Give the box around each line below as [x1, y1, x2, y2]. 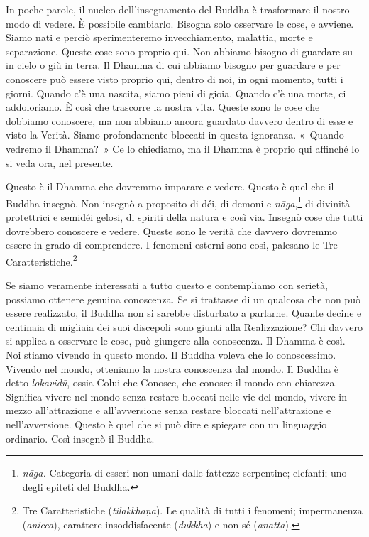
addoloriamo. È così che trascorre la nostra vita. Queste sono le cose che [6, 99, 320, 114]
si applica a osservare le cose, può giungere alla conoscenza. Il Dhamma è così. [6, 333, 346, 348]
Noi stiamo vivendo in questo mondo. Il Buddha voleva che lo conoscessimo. [6, 347, 336, 362]
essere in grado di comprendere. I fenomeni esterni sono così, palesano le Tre [6, 237, 338, 252]
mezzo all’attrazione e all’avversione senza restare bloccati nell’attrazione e [6, 403, 331, 418]
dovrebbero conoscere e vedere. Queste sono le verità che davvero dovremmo [6, 223, 338, 238]
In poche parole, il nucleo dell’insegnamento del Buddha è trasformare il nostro [6, 2, 350, 16]
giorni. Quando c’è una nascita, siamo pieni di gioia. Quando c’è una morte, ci [6, 85, 346, 100]
